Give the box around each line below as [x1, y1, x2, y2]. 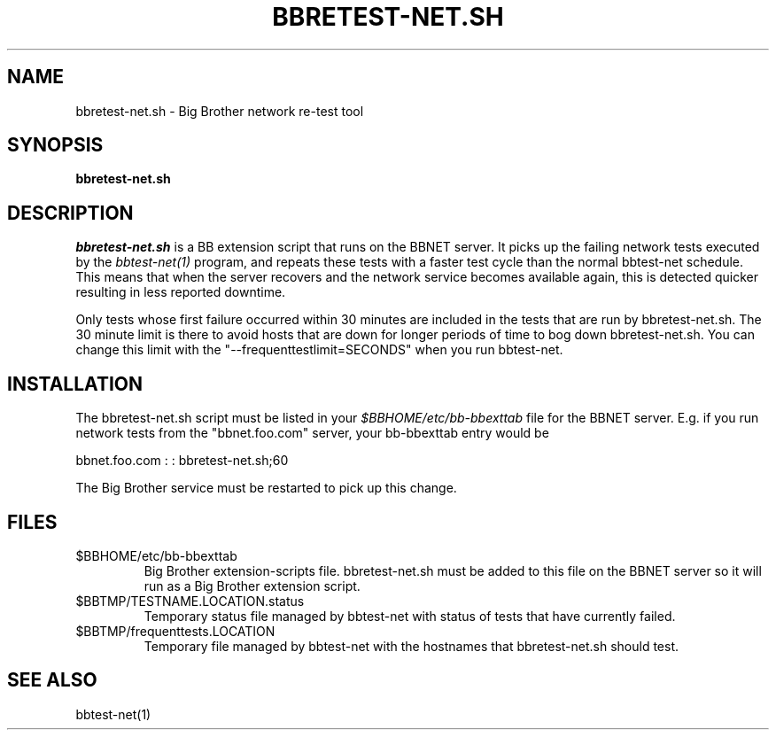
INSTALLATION [7, 372, 143, 395]
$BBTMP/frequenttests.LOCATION [75, 623, 275, 639]
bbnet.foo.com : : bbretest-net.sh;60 [75, 453, 289, 469]
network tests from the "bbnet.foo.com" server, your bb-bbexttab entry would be [75, 425, 549, 441]
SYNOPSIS [7, 134, 104, 157]
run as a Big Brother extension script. [144, 578, 361, 593]
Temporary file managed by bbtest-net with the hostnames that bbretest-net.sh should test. [144, 638, 679, 654]
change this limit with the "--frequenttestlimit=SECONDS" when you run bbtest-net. [75, 342, 563, 358]
